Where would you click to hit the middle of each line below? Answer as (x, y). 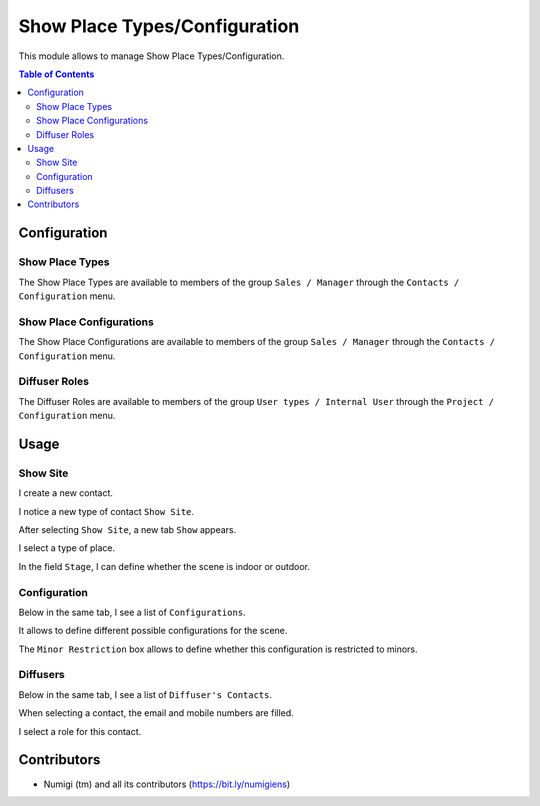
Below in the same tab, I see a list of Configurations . (132, 612)
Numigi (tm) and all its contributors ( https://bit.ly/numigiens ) (167, 784)
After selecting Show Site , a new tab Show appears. (127, 529)
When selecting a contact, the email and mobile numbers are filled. (156, 713)
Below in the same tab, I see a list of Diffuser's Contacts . (145, 694)
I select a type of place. (67, 548)
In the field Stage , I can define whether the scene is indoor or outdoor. (164, 566)
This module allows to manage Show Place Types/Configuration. (151, 56)
